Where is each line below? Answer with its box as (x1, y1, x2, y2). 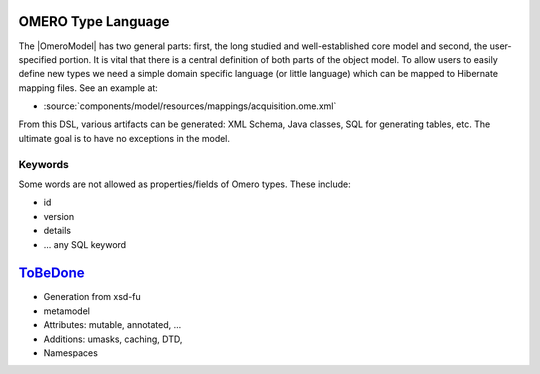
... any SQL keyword (43, 238, 127, 250)
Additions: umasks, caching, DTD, (43, 333, 183, 345)
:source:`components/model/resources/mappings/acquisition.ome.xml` (43, 100, 337, 112)
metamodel (43, 305, 90, 317)
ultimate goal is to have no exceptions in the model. (18, 132, 230, 144)
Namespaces (43, 347, 99, 359)
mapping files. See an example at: (18, 81, 159, 94)
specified (18, 53, 57, 65)
